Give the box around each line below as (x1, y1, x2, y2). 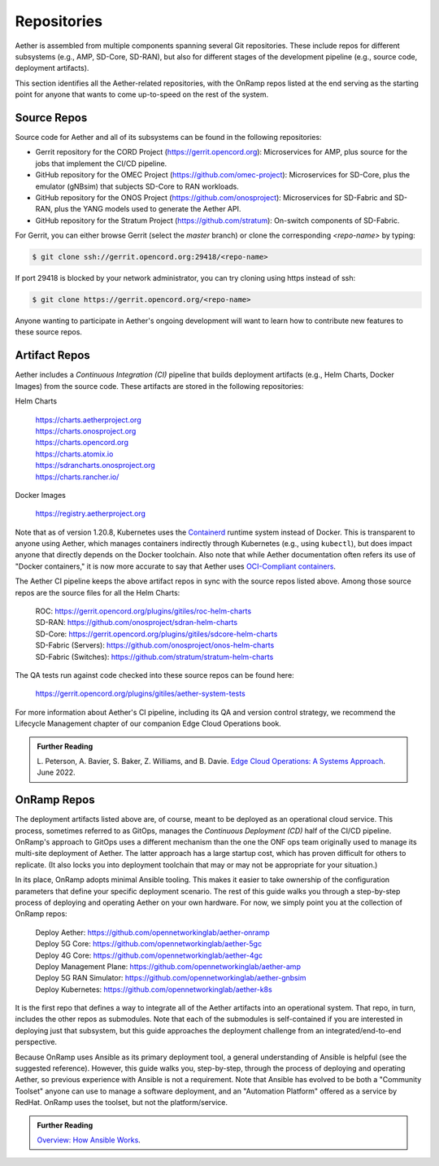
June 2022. (37, 767, 76, 777)
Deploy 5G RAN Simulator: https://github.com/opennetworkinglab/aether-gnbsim (35, 973, 306, 983)
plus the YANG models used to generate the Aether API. (54, 204, 241, 214)
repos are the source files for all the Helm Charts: (15, 587, 180, 597)
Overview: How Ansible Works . (37, 1135, 141, 1145)
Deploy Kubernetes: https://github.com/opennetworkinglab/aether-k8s (35, 985, 272, 994)
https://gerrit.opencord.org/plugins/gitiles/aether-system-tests (35, 688, 246, 699)
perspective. (15, 1037, 57, 1047)
